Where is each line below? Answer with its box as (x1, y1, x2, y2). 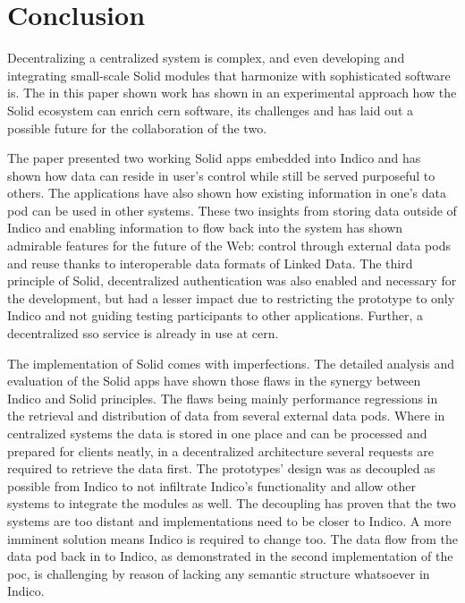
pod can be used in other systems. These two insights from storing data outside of (7, 200, 457, 219)
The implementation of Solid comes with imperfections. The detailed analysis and (7, 353, 455, 372)
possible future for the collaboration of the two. (7, 118, 267, 137)
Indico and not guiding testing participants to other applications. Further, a (7, 306, 423, 325)
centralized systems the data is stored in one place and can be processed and (7, 424, 427, 442)
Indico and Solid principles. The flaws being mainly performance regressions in (7, 388, 438, 407)
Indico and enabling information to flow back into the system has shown (7, 218, 403, 237)
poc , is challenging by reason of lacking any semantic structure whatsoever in (7, 564, 430, 582)
